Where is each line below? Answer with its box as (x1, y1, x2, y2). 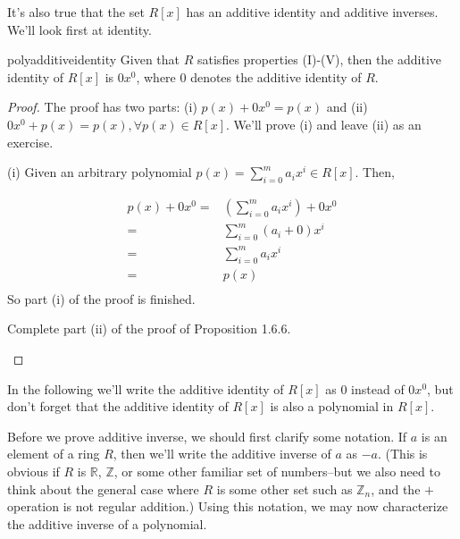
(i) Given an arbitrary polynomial (7, 163, 192, 181)
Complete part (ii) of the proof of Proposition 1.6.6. (7, 319, 291, 338)
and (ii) (326, 97, 368, 116)
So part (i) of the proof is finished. (7, 289, 196, 307)
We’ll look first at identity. (7, 20, 152, 38)
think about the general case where (7, 479, 199, 498)
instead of (351, 379, 405, 398)
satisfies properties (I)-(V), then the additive (197, 50, 442, 69)
